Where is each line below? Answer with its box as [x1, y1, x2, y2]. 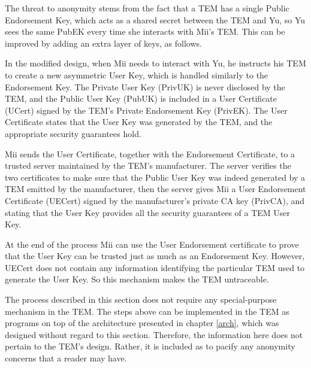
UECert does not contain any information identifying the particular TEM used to [5, 261, 305, 273]
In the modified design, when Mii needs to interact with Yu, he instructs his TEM [5, 57, 306, 69]
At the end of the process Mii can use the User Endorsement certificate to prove [5, 238, 299, 250]
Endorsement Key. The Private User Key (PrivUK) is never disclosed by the [5, 80, 285, 93]
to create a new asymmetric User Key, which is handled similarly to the [5, 68, 268, 81]
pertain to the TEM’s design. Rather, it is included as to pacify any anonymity [5, 340, 295, 352]
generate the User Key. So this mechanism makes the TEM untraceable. [5, 273, 269, 285]
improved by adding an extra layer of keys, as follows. [5, 37, 202, 49]
